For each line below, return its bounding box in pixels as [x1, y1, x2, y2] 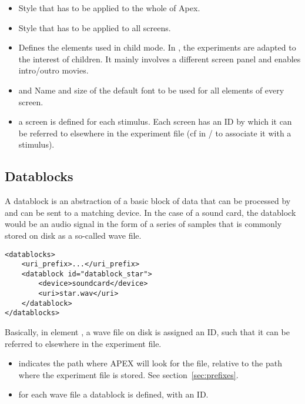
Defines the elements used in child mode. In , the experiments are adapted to [18, 41, 296, 54]
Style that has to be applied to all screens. [18, 21, 171, 34]
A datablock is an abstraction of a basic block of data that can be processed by [5, 195, 291, 207]
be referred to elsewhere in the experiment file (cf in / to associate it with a [18, 126, 291, 139]
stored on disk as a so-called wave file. [5, 229, 142, 241]
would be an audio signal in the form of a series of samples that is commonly [5, 218, 282, 230]
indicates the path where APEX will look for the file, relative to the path [18, 357, 283, 369]
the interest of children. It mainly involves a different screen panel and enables [18, 52, 301, 65]
